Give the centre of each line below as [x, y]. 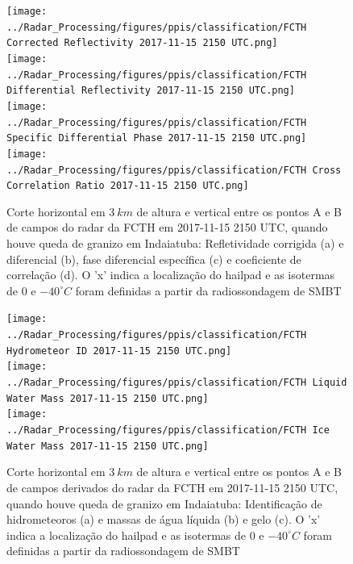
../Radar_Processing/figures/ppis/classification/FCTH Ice [168, 430]
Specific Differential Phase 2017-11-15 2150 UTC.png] [157, 138]
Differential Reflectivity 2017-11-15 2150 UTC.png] [151, 91]
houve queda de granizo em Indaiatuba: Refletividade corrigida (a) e [175, 243]
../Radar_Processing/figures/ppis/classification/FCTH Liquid [177, 383]
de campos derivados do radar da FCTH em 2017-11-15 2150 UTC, [172, 487]
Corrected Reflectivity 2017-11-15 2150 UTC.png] [142, 43]
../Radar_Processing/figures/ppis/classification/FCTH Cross [174, 170]
